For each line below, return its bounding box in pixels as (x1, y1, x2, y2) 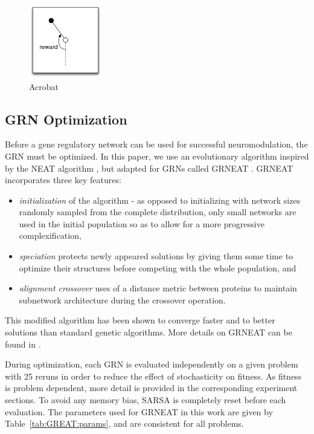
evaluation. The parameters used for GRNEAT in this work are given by (5, 405, 273, 418)
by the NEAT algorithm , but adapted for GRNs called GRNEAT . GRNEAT (5, 161, 293, 174)
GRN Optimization (5, 109, 127, 128)
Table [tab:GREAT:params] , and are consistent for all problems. (5, 417, 244, 430)
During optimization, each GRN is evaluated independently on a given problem (5, 358, 298, 371)
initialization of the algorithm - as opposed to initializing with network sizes (19, 193, 301, 206)
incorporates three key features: (5, 173, 121, 186)
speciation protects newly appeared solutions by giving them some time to (19, 250, 293, 262)
